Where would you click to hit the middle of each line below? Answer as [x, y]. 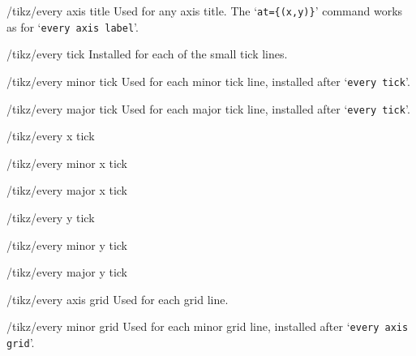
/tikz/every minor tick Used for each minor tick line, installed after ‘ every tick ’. [208, 81]
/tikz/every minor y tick [67, 244]
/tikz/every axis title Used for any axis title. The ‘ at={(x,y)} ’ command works [205, 11]
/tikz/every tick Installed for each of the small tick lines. [147, 54]
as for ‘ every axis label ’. [73, 26]
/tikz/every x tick [51, 136]
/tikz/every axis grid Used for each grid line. [118, 299]
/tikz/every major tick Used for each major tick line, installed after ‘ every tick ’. [208, 108]
